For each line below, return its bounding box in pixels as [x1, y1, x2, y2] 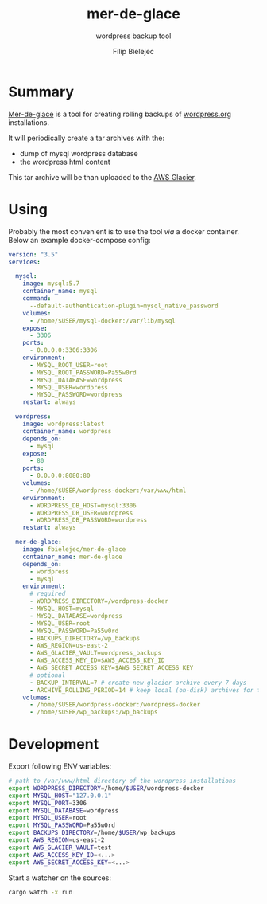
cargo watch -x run [8, 888, 73, 896]
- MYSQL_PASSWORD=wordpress [29, 391, 123, 399]
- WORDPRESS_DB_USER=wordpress [29, 509, 133, 517]
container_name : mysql [22, 288, 98, 295]
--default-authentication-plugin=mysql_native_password [29, 302, 219, 310]
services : [8, 258, 41, 266]
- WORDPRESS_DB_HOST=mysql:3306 [29, 501, 137, 510]
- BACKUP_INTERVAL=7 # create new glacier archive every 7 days [29, 679, 247, 687]
